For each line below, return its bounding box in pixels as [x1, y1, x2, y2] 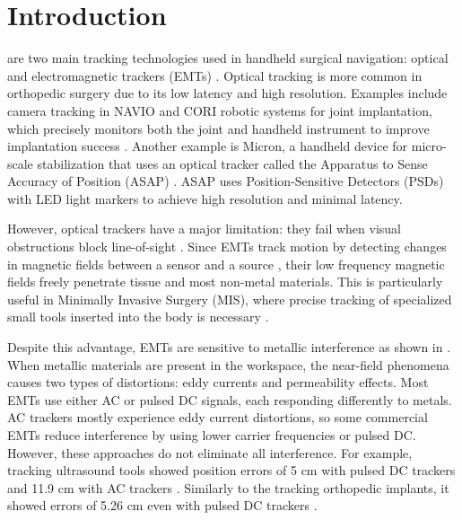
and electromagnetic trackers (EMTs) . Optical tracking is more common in [7, 66, 423, 84]
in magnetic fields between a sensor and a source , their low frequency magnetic [7, 254, 445, 273]
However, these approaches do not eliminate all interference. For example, [7, 443, 413, 462]
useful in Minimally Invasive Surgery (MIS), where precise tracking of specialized [7, 289, 452, 308]
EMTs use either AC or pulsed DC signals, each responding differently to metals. [7, 390, 452, 409]
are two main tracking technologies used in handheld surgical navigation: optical [7, 48, 449, 67]
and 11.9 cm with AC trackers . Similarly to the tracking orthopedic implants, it [7, 478, 449, 497]
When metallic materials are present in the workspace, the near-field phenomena [7, 355, 449, 374]
